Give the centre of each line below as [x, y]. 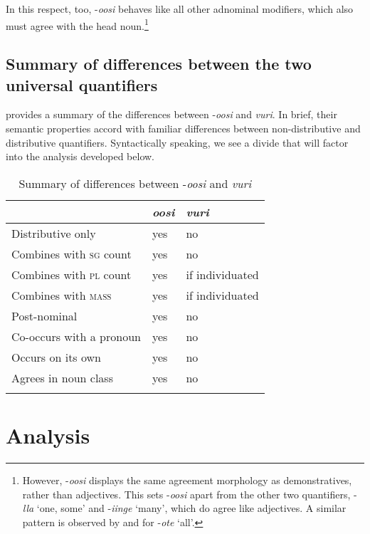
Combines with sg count [72, 253]
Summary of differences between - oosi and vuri [135, 183]
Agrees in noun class [62, 377]
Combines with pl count [72, 274]
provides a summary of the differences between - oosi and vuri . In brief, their [171, 114]
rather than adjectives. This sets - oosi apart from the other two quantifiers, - [190, 494]
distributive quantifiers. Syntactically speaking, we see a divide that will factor [177, 142]
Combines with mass [62, 295]
